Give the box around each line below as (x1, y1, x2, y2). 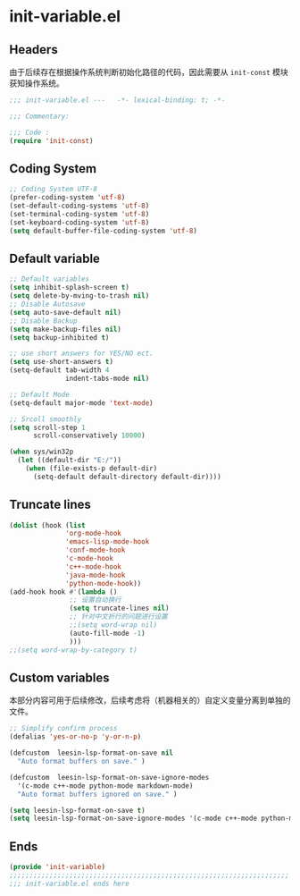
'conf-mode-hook (65, 545, 126, 555)
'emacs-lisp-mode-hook (65, 537, 150, 546)
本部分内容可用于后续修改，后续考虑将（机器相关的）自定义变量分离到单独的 (9, 695, 291, 706)
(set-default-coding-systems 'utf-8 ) (9, 201, 150, 211)
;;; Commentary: (9, 112, 70, 121)
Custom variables (9, 670, 110, 685)
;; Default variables (9, 275, 90, 283)
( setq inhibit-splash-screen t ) (9, 283, 129, 292)
